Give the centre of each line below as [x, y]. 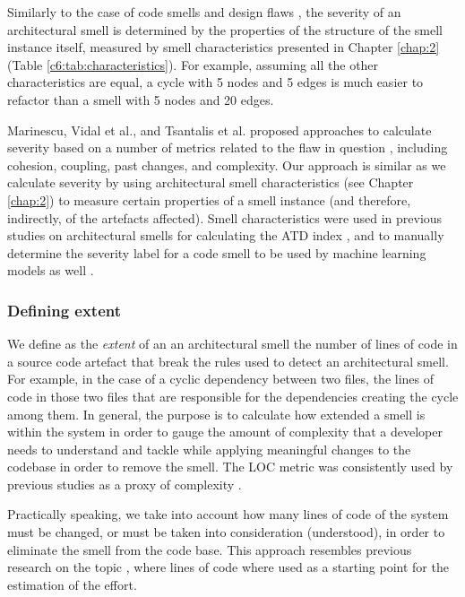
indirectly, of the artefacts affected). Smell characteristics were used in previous [225, 217]
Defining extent [65, 310]
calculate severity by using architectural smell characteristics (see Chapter [211, 182]
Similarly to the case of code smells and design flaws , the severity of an [204, 12]
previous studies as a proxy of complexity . [125, 484]
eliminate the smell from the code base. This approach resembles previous [210, 549]
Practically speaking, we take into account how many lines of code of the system [228, 514]
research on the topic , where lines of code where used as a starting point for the [228, 567]
